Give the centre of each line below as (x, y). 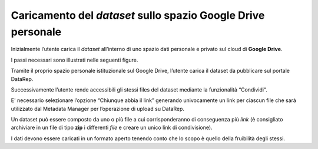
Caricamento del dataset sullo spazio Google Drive (138, 15)
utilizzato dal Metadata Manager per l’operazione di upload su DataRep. (98, 109)
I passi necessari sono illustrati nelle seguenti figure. (74, 60)
